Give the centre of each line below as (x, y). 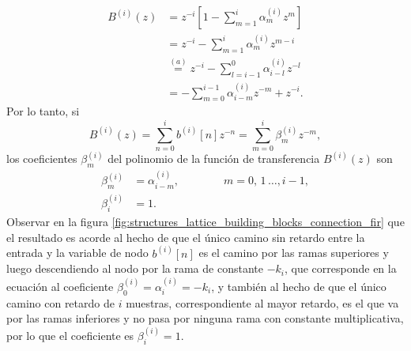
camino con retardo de (60, 302)
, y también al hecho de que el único (299, 286)
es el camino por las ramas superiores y (294, 253)
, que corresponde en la (341, 268)
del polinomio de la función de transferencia (214, 159)
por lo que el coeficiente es (70, 336)
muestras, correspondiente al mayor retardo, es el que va (262, 302)
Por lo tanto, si (43, 111)
